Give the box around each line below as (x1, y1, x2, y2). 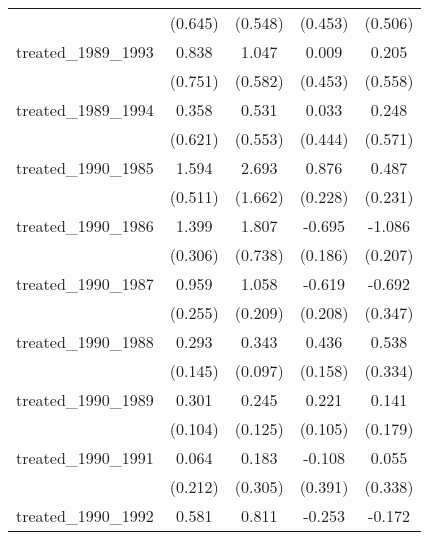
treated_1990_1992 (16, 504, 154, 527)
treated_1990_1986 (16, 214, 154, 237)
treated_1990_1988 (16, 330, 154, 353)
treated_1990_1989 (16, 388, 154, 411)
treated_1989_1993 (16, 40, 154, 63)
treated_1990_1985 (16, 156, 154, 179)
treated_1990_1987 (16, 272, 154, 295)
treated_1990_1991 (16, 446, 154, 469)
